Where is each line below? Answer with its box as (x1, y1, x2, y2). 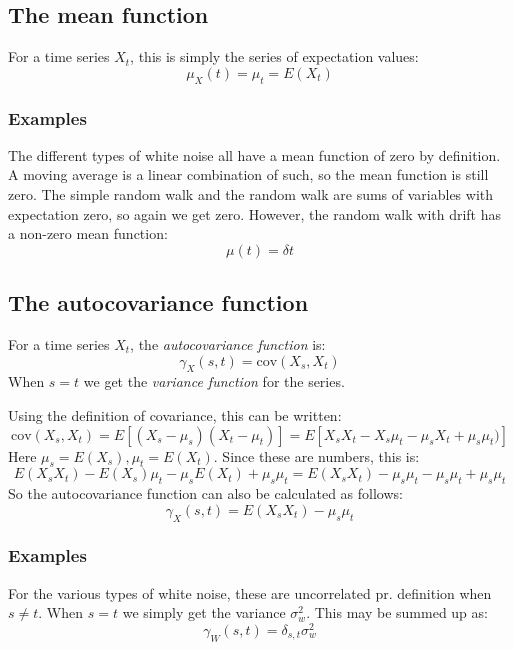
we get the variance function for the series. (83, 371, 345, 392)
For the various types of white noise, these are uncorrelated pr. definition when (8, 582, 492, 603)
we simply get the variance (122, 602, 286, 623)
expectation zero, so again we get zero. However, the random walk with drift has (8, 203, 502, 224)
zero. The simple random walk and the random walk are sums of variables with (8, 184, 494, 204)
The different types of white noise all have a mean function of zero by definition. (8, 144, 501, 165)
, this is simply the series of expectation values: (130, 46, 419, 67)
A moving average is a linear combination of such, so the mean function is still (8, 164, 489, 185)
